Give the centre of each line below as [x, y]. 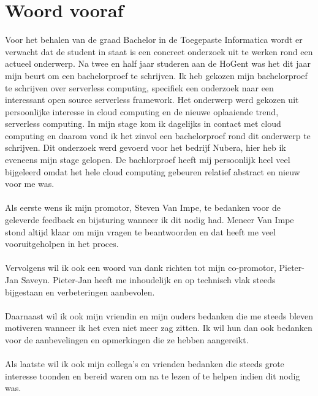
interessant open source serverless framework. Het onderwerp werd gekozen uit [152, 100]
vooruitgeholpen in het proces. [62, 244]
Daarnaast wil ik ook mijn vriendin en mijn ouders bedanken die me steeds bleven [159, 315]
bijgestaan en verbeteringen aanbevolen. [80, 291]
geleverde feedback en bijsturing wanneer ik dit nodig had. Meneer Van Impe [150, 220]
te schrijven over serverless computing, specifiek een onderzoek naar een [139, 87]
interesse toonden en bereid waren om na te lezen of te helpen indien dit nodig [153, 375]
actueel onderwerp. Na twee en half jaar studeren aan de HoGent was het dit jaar [158, 63]
